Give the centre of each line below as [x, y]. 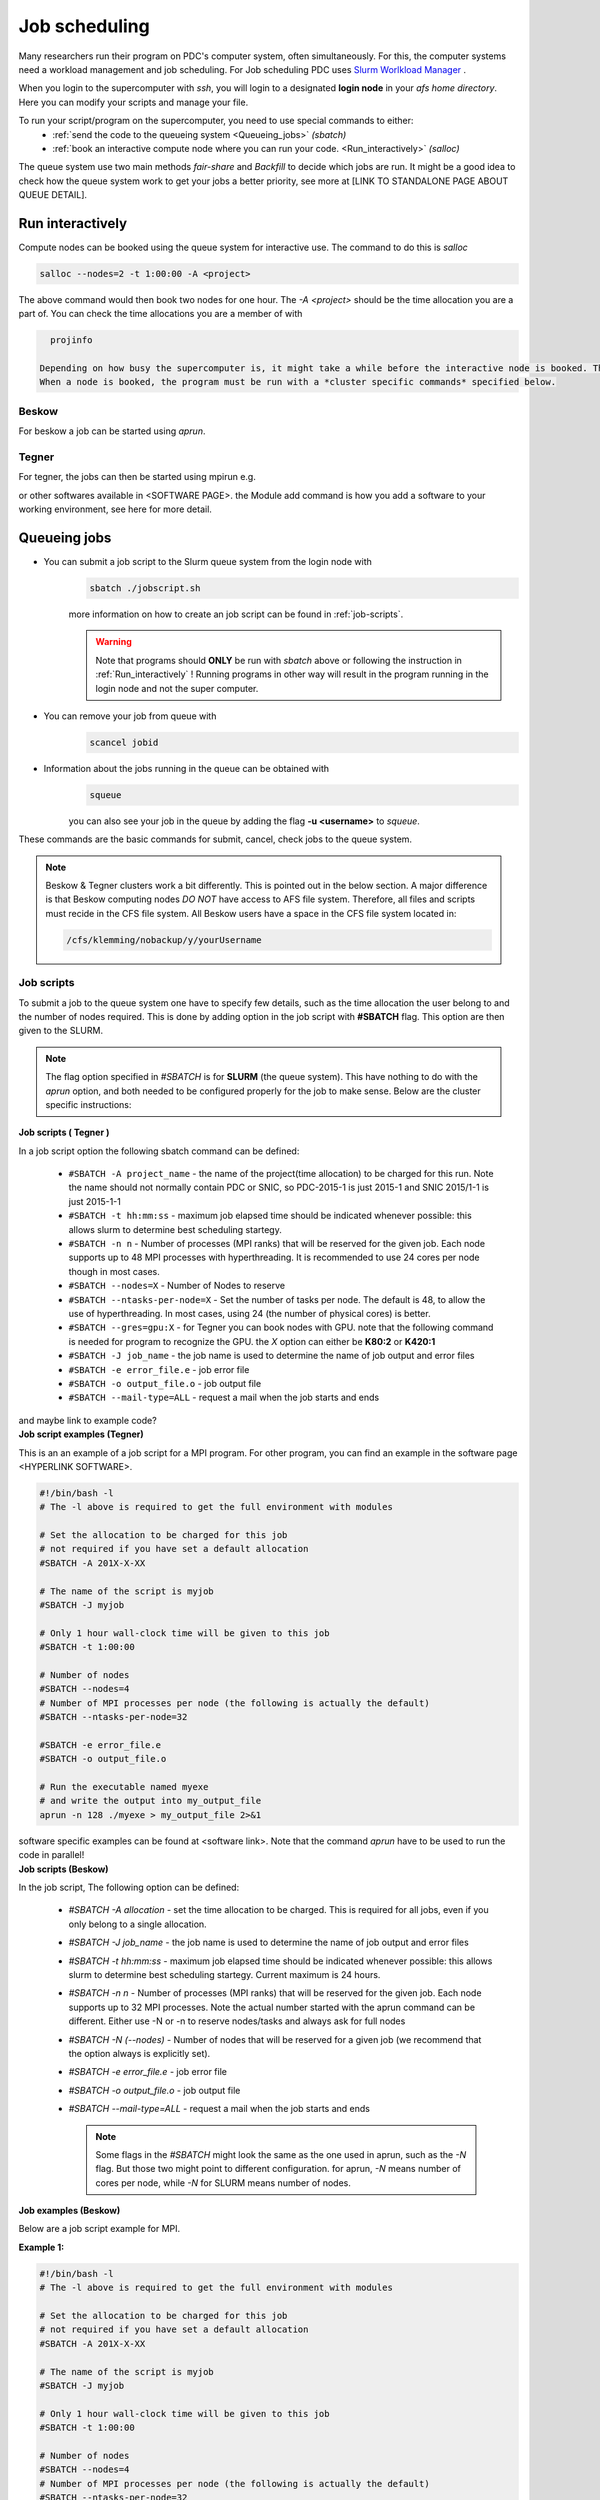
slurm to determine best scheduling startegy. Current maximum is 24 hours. [224, 1974]
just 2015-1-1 [95, 1201]
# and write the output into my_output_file [150, 1801]
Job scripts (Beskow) [63, 1869]
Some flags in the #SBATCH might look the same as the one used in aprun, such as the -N [281, 2154]
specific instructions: [88, 1104]
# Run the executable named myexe [124, 1787]
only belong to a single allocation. [137, 1924]
